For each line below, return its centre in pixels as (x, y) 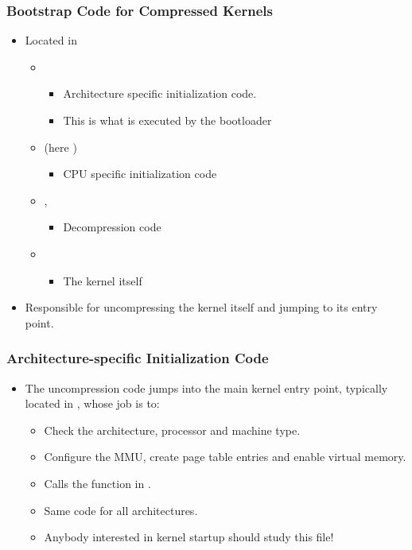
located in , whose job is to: (92, 403)
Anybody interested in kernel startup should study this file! (189, 537)
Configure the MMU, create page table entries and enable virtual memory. (225, 457)
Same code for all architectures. (121, 510)
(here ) (60, 147)
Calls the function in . (97, 483)
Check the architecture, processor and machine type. (172, 430)
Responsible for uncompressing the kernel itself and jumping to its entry (201, 307)
